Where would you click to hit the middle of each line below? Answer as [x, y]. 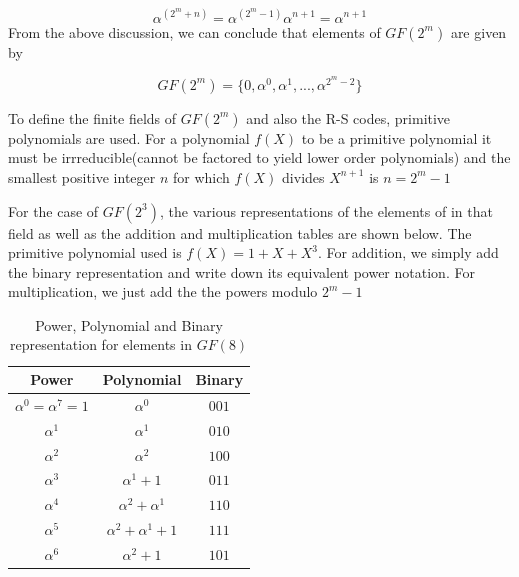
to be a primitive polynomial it [396, 137]
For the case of [53, 210]
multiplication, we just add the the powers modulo [163, 291]
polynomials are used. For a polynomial [129, 137]
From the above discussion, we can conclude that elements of [194, 31]
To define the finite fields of [92, 117]
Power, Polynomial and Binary [129, 324]
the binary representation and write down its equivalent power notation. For [241, 271]
